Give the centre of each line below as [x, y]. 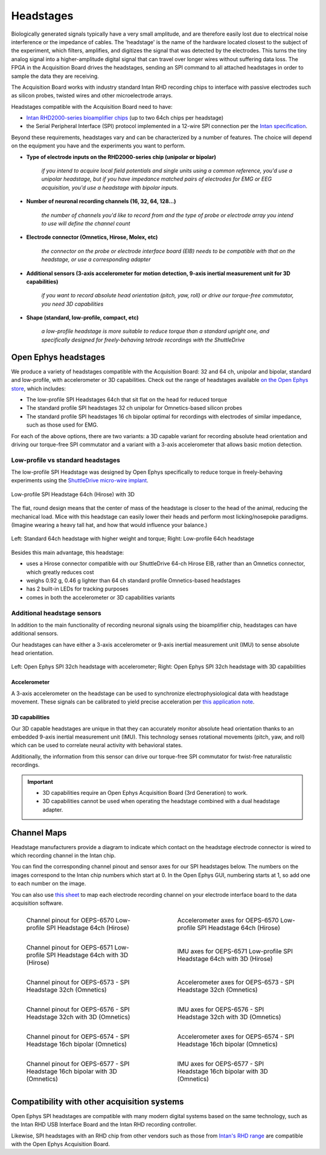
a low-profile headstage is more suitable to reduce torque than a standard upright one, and [155, 331]
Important [40, 781]
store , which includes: [39, 388]
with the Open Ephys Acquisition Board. [60, 1144]
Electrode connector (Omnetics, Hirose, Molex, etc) [92, 237]
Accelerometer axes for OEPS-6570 [228, 920]
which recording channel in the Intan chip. [63, 856]
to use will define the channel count [86, 223]
